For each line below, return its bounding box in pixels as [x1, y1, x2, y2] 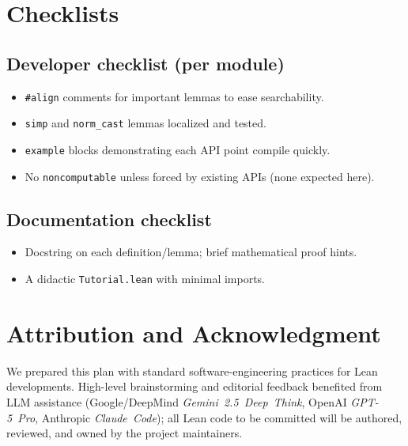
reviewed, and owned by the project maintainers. [6, 425, 243, 441]
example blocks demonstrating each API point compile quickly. [25, 141, 331, 157]
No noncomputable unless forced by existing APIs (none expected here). [25, 168, 375, 184]
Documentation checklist [6, 206, 212, 231]
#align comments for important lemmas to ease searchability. [25, 88, 324, 104]
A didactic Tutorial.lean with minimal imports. [25, 270, 266, 286]
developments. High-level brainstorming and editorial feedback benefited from [6, 378, 383, 395]
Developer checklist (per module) [6, 51, 285, 75]
